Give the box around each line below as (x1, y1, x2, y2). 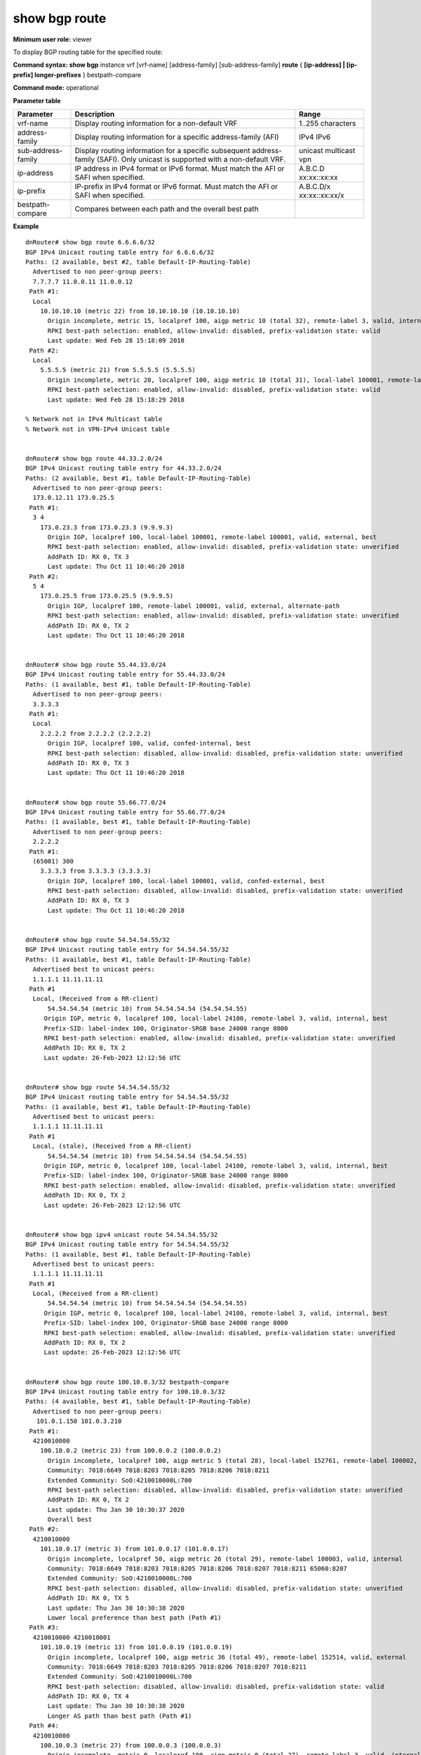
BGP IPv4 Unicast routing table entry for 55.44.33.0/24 (25, 670, 226, 679)
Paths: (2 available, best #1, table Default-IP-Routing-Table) (25, 474, 252, 482)
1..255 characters (298, 118, 356, 128)
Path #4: (29, 1722, 59, 1730)
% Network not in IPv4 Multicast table (25, 415, 163, 423)
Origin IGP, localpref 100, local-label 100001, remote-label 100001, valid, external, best (47, 534, 377, 541)
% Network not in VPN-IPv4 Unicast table (25, 425, 170, 433)
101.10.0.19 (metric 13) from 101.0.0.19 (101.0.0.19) (39, 1643, 233, 1651)
